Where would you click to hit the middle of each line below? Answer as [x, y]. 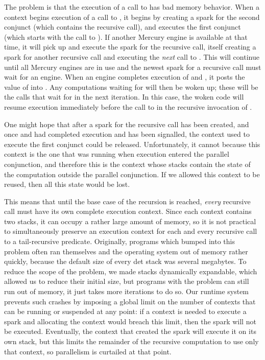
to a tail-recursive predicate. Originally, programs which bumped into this [120, 241]
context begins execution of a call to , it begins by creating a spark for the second [132, 17]
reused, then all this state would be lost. [67, 184]
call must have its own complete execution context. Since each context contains [128, 211]
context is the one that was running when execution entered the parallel [117, 154]
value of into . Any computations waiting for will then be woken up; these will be [131, 87]
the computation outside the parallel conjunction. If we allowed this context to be [132, 174]
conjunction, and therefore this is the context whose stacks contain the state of [127, 164]
